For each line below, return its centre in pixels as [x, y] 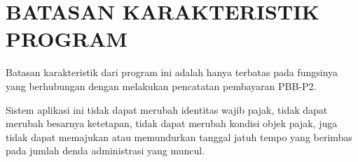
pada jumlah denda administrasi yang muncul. [105, 150]
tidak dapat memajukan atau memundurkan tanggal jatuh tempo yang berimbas [179, 137]
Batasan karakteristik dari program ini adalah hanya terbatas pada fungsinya [172, 72]
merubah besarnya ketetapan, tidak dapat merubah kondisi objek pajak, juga [172, 123]
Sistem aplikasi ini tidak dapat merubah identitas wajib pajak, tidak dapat [167, 109]
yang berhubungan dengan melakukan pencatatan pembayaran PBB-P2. [161, 86]
